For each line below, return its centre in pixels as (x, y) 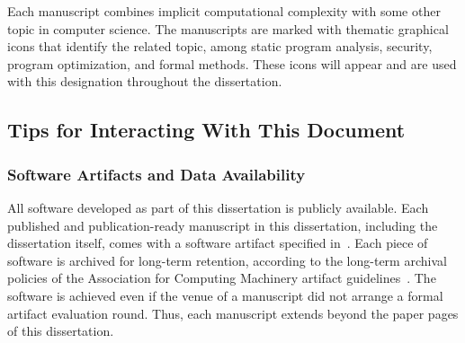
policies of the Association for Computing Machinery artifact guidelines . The (222, 278)
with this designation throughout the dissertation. (145, 81)
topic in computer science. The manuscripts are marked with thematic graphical (228, 28)
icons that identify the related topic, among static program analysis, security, (220, 46)
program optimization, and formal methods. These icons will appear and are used (232, 63)
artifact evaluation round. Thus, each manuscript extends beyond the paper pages (233, 313)
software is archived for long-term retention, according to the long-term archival (227, 260)
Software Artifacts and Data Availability (156, 174)
